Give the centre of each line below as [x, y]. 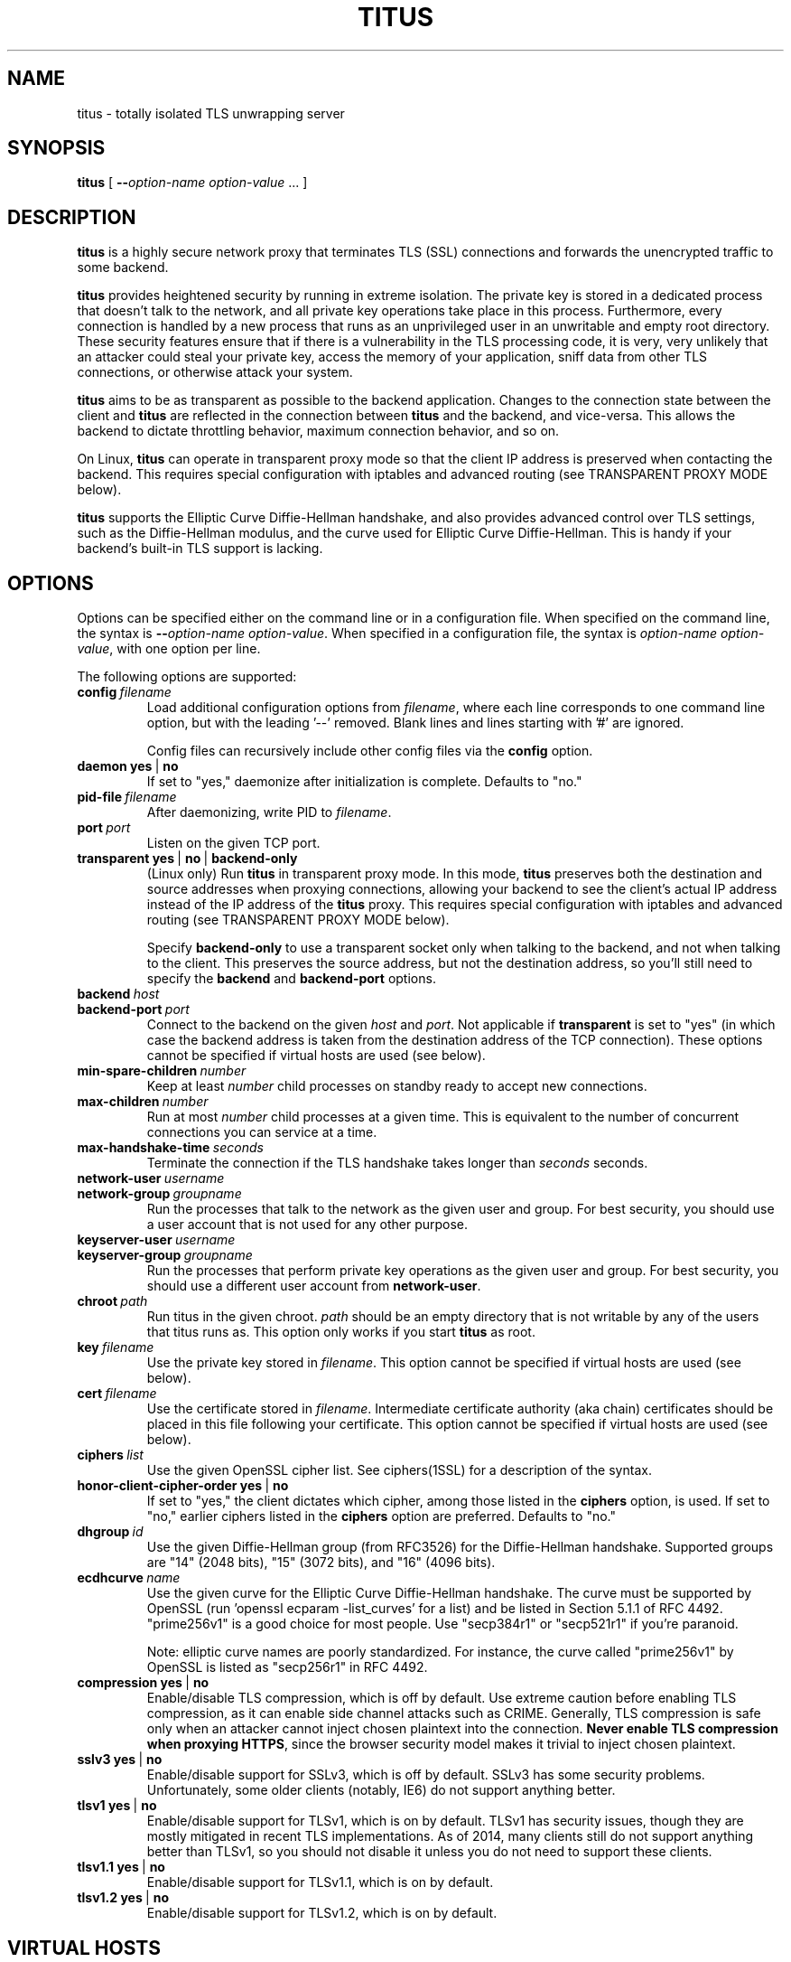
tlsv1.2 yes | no [123, 1898]
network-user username [151, 1178]
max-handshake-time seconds [170, 1148]
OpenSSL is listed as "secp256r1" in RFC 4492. [287, 1667]
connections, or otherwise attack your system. [215, 372]
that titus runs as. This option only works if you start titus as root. [341, 1332]
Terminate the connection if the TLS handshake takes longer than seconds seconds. [397, 1163]
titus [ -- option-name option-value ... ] [192, 183]
